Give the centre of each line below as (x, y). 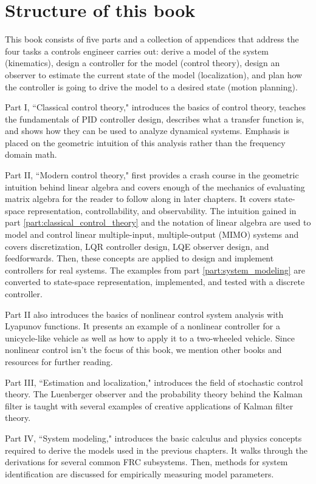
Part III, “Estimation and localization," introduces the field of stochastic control (154, 382)
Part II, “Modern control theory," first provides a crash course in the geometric (152, 175)
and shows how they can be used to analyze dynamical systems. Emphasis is (147, 131)
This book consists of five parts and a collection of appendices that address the (152, 39)
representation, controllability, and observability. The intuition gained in (162, 210)
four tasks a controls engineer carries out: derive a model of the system (137, 51)
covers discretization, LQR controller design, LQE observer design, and (137, 246)
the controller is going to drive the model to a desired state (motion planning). (151, 86)
